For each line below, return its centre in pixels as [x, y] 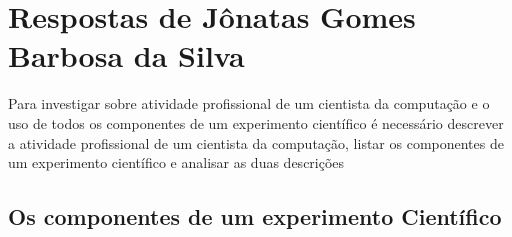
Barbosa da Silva [126, 55]
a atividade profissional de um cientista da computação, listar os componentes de [256, 142]
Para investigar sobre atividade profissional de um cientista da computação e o [249, 103]
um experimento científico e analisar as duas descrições [176, 162]
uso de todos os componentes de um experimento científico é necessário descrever [256, 122]
